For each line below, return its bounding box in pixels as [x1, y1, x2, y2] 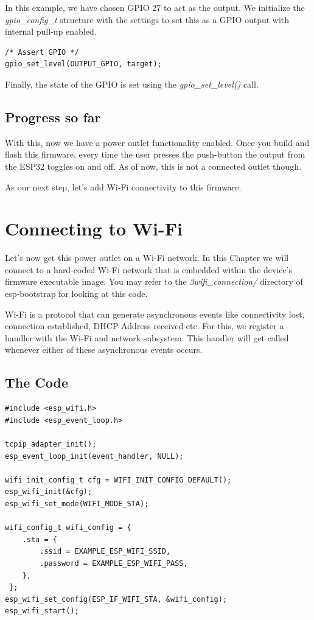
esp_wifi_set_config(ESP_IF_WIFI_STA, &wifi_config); [5, 594, 228, 604]
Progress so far [5, 107, 101, 126]
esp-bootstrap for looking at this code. [5, 287, 148, 300]
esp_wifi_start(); [5, 607, 79, 616]
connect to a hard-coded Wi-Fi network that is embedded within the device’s [5, 263, 293, 276]
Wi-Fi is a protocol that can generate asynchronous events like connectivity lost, [5, 307, 305, 320]
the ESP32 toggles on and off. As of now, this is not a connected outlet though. [5, 159, 301, 172]
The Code [5, 373, 69, 392]
